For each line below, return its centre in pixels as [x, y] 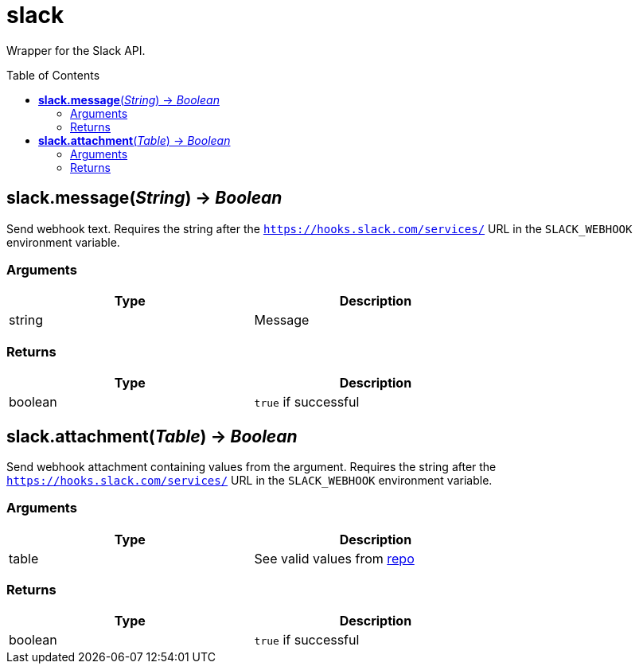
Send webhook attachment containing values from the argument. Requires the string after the [251, 466]
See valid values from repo [334, 558]
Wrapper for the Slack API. [76, 50]
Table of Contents [53, 75]
